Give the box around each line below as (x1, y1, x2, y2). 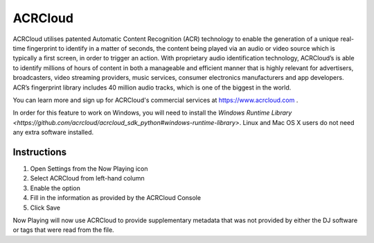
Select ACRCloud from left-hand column (30, 174, 145, 183)
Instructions (12, 146, 67, 158)
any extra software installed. (12, 128, 93, 137)
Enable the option (30, 184, 81, 192)
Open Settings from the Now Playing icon (30, 164, 148, 173)
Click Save (30, 203, 61, 212)
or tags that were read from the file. (12, 226, 114, 234)
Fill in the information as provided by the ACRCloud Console (30, 194, 201, 202)
